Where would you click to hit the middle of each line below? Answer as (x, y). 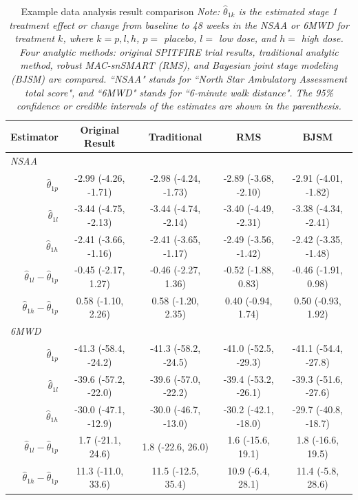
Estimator (34, 136)
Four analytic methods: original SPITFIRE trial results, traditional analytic (179, 51)
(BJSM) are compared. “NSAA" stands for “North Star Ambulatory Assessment (179, 78)
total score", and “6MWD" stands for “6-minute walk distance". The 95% (179, 92)
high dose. (322, 38)
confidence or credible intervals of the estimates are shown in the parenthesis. (179, 106)
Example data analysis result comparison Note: (120, 11)
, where (78, 38)
